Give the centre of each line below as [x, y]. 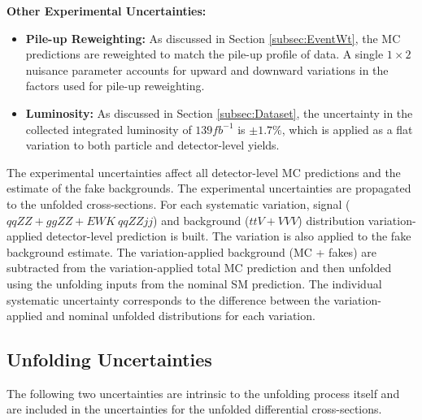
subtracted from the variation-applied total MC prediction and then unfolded [199, 268]
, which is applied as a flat [347, 129]
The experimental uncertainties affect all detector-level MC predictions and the [204, 172]
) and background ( [201, 220]
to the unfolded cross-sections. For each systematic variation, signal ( [178, 204]
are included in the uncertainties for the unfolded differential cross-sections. [194, 409]
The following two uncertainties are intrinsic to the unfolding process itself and [203, 393]
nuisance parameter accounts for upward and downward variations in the [207, 69]
